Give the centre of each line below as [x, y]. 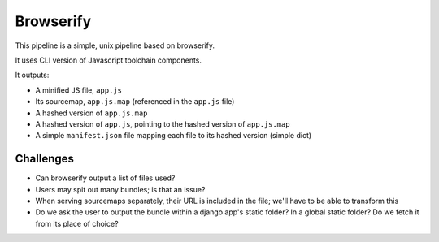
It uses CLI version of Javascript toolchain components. [109, 60]
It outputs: [32, 75]
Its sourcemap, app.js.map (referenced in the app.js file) [135, 102]
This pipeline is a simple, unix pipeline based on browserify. [115, 45]
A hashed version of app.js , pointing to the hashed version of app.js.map [163, 124]
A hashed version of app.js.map [91, 113]
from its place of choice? [77, 223]
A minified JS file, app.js [78, 90]
